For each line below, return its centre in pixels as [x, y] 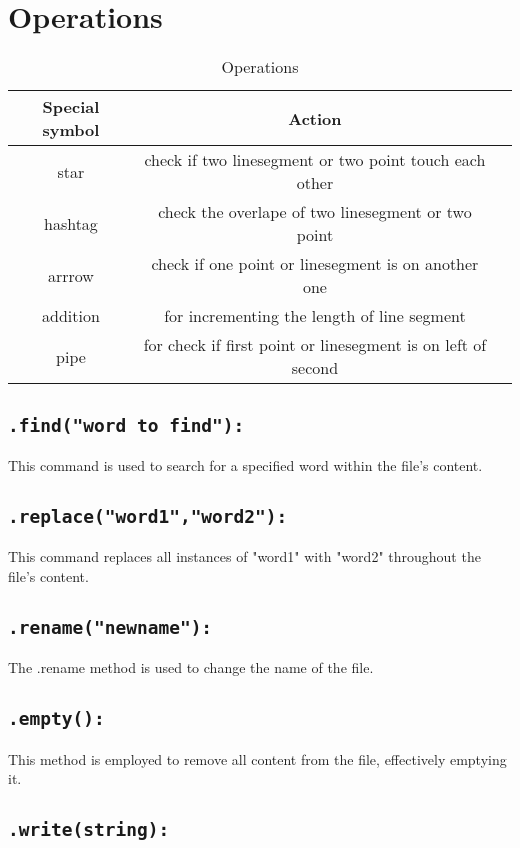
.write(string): [89, 830]
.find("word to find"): [126, 425]
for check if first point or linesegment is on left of [315, 345]
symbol [71, 130]
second [315, 368]
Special [71, 107]
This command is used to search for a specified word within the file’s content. [245, 464]
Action [315, 118]
